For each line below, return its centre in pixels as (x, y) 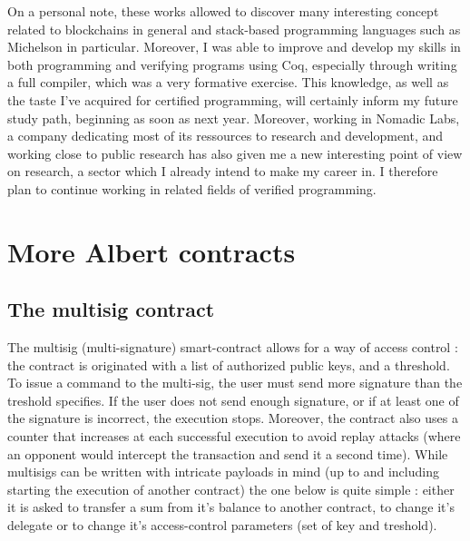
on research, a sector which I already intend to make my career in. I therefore (223, 171)
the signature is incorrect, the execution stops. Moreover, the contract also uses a (233, 418)
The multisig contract (111, 309)
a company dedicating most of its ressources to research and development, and (225, 136)
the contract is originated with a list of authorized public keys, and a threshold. (229, 364)
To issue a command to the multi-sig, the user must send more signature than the (235, 383)
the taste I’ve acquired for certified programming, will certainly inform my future (233, 99)
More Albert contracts (152, 251)
